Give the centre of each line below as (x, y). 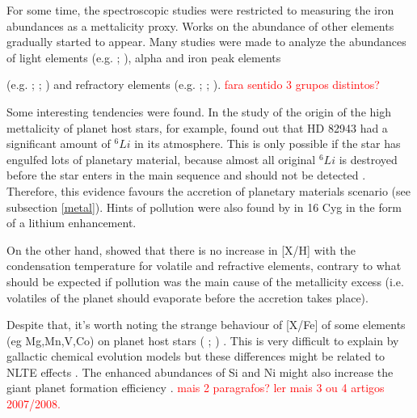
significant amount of (59, 144)
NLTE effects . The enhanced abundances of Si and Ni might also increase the (200, 372)
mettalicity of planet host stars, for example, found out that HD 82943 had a (197, 127)
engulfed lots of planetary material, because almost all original (161, 159)
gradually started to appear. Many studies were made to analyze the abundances (206, 42)
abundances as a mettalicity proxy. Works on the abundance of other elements (200, 25)
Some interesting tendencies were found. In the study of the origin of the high (199, 111)
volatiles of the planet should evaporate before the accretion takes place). (187, 297)
